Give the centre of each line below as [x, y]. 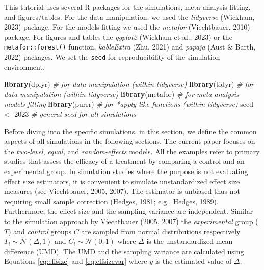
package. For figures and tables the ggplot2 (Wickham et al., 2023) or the [118, 36]
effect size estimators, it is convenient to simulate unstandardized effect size [122, 181]
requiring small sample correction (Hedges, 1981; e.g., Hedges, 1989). [111, 201]
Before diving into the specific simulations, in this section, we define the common [130, 131]
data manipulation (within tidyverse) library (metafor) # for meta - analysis [122, 94]
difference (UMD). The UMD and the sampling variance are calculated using [124, 251]
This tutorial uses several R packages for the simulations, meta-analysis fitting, [127, 7]
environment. [24, 67]
